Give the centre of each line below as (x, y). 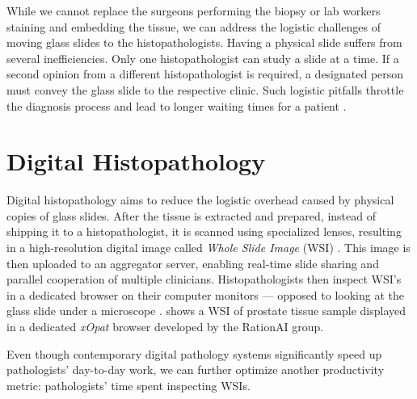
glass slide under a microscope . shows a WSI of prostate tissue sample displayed (206, 311)
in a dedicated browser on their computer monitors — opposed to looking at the (205, 294)
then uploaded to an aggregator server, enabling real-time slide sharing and (193, 263)
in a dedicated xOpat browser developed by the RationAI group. (165, 327)
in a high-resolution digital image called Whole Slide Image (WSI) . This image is (208, 248)
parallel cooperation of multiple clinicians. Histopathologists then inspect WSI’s (204, 279)
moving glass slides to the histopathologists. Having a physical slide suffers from (204, 42)
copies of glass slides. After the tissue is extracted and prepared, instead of (191, 215)
